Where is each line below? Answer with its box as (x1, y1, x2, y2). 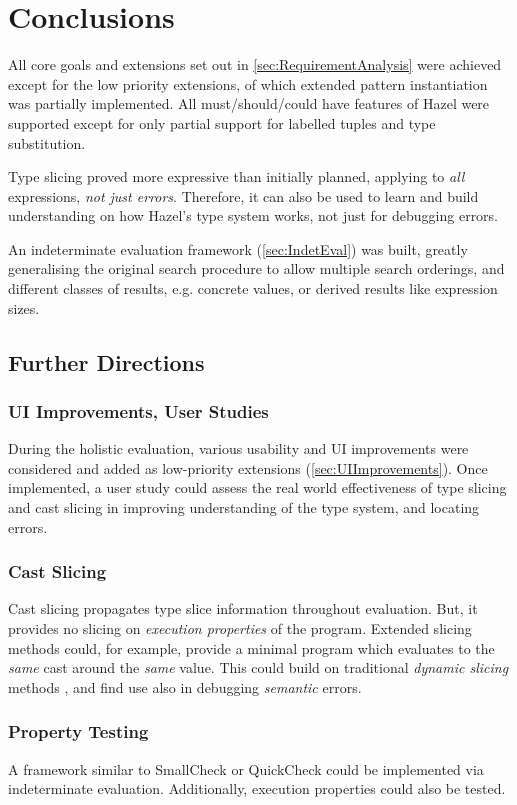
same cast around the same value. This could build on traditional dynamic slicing (8, 657, 509, 678)
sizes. (8, 297, 40, 318)
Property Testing (8, 719, 149, 744)
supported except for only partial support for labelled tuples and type (8, 112, 436, 133)
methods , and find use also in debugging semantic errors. (8, 676, 362, 697)
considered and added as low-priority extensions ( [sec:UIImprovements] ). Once (8, 457, 488, 478)
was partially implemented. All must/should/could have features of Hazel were (8, 93, 490, 114)
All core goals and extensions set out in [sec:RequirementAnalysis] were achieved (8, 54, 502, 75)
